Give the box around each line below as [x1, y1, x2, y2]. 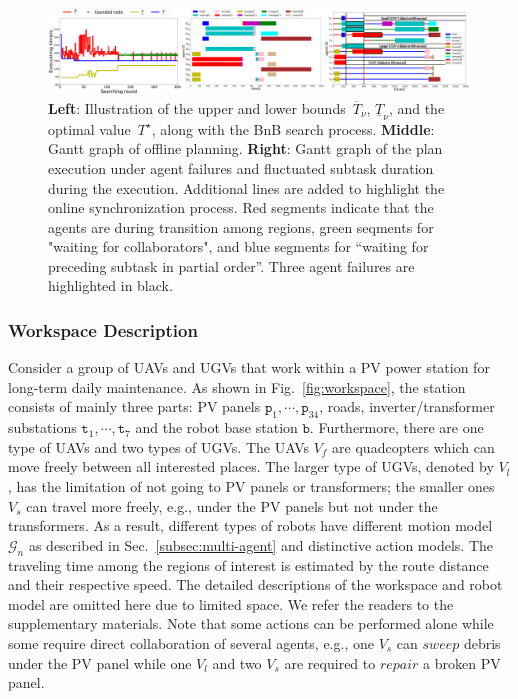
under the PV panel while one [8, 652, 192, 673]
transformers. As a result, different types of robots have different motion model [8, 515, 493, 536]
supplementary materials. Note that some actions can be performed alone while [8, 613, 494, 634]
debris [463, 633, 501, 654]
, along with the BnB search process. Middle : [151, 118, 435, 139]
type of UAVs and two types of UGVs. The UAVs [8, 436, 309, 457]
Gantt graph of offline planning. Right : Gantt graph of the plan [48, 138, 443, 159]
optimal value [48, 118, 131, 139]
